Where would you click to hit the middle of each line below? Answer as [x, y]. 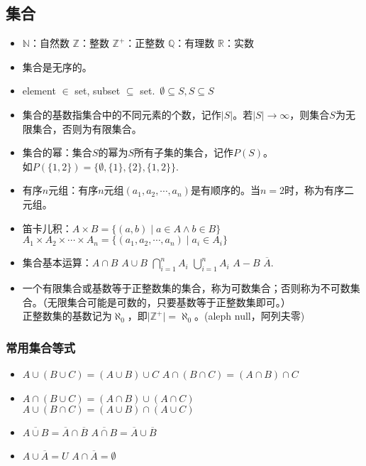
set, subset [98, 91]
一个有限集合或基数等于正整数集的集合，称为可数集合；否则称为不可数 [186, 287]
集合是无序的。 [57, 66]
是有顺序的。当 [225, 190]
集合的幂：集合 [57, 152]
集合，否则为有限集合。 [87, 128]
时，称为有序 [314, 190]
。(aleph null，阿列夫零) [250, 316]
